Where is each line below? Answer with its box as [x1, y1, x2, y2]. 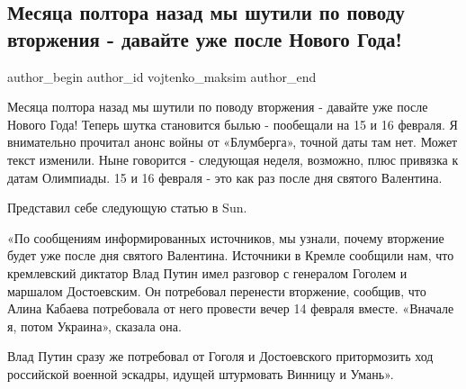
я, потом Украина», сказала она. [7, 316, 182, 335]
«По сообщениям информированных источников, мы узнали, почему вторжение [7, 228, 444, 247]
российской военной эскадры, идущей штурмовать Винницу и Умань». [7, 364, 394, 383]
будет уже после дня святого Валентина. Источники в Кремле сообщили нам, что [7, 246, 454, 265]
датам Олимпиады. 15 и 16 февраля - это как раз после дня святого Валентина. [7, 167, 443, 186]
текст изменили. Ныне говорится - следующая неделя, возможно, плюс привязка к [7, 149, 459, 168]
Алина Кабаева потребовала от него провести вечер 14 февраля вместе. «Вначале [7, 299, 454, 318]
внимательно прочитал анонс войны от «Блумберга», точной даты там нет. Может [7, 132, 458, 151]
